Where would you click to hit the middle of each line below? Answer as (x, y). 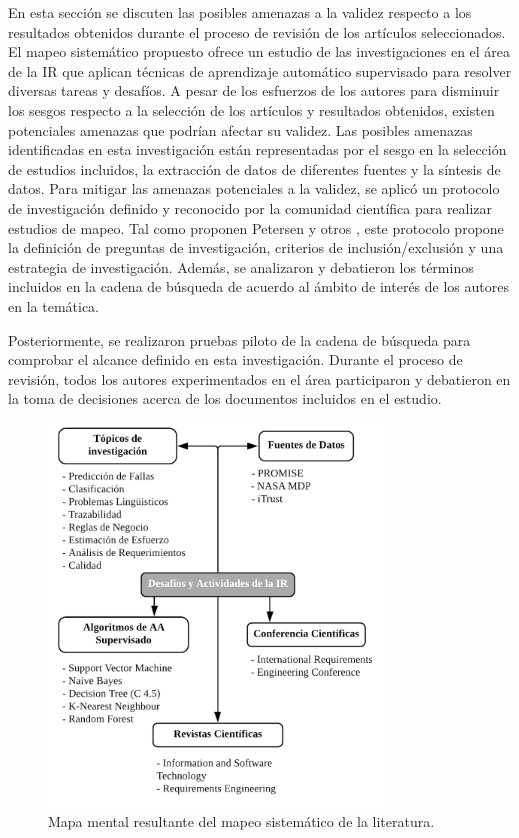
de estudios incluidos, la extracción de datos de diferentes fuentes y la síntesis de (254, 168)
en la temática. (53, 305)
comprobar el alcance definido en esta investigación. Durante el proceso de (235, 359)
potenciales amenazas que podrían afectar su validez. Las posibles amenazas (240, 129)
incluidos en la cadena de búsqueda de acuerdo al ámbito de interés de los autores (258, 286)
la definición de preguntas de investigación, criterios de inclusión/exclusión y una (256, 247)
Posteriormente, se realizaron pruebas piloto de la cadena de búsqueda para (239, 339)
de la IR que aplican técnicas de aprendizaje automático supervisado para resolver (260, 70)
